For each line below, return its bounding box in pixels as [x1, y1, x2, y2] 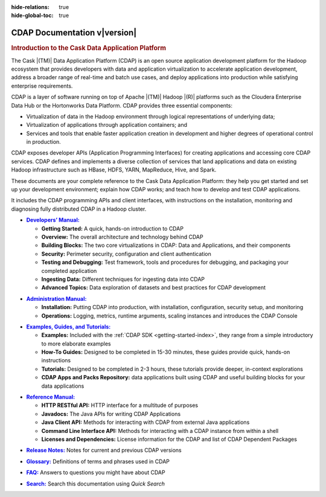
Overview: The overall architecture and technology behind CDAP [41, 233, 203, 240]
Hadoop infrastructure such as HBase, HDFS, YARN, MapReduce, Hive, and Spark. [11, 166, 217, 173]
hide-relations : [11, 4, 50, 10]
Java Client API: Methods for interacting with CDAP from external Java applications [41, 418, 250, 426]
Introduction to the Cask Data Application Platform [11, 44, 166, 53]
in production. [26, 138, 62, 146]
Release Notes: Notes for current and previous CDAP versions [26, 447, 182, 454]
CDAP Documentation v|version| [11, 28, 137, 38]
